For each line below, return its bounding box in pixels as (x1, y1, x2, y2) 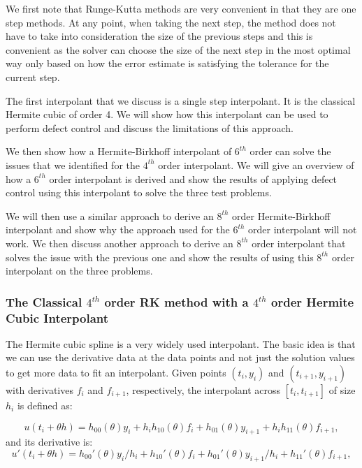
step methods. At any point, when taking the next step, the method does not (6, 15, 336, 29)
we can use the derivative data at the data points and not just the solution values (6, 350, 355, 365)
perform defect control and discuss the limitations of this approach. (6, 120, 294, 135)
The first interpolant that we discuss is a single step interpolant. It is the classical (6, 93, 356, 108)
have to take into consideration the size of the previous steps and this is (6, 29, 313, 43)
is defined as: (17, 398, 73, 413)
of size (328, 383, 356, 397)
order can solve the (249, 144, 331, 159)
